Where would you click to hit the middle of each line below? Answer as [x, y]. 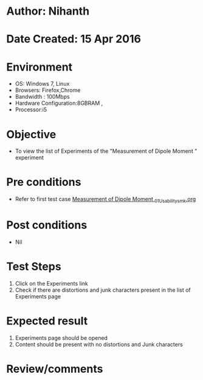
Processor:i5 [31, 110]
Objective [31, 134]
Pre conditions [44, 182]
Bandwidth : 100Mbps [42, 97]
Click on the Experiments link [51, 283]
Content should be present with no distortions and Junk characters [99, 344]
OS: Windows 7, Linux [42, 84]
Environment [40, 67]
